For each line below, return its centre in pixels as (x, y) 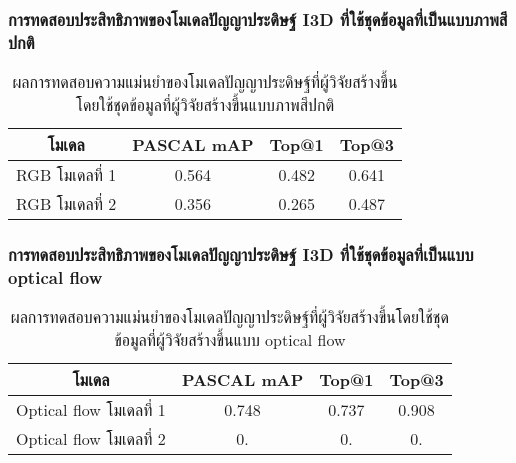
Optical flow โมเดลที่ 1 (91, 410)
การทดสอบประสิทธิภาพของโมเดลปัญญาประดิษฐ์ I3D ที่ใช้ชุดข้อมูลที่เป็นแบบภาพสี (258, 18)
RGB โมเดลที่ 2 (66, 204)
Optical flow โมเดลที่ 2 (91, 439)
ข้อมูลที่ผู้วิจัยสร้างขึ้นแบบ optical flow (230, 340)
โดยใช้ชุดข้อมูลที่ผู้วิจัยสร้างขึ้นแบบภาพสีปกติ (205, 105)
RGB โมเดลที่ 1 (66, 175)
